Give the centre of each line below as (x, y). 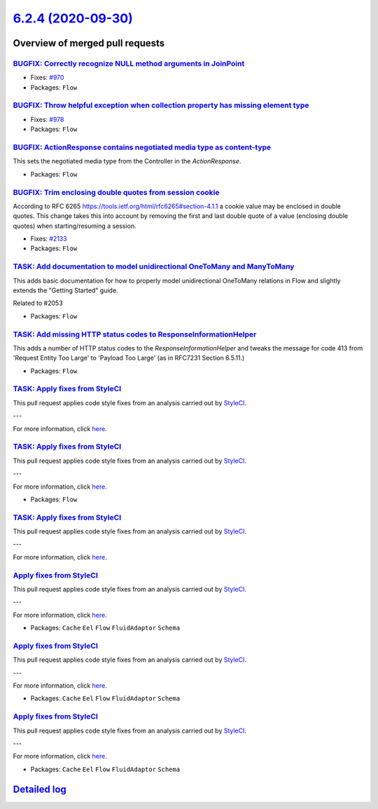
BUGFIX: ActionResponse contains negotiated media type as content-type (142, 147)
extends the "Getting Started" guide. (65, 290)
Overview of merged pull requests (89, 43)
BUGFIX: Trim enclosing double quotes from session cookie (116, 192)
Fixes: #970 (47, 78)
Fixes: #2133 (49, 239)
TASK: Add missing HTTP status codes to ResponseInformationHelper (135, 334)
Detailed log (40, 789)
